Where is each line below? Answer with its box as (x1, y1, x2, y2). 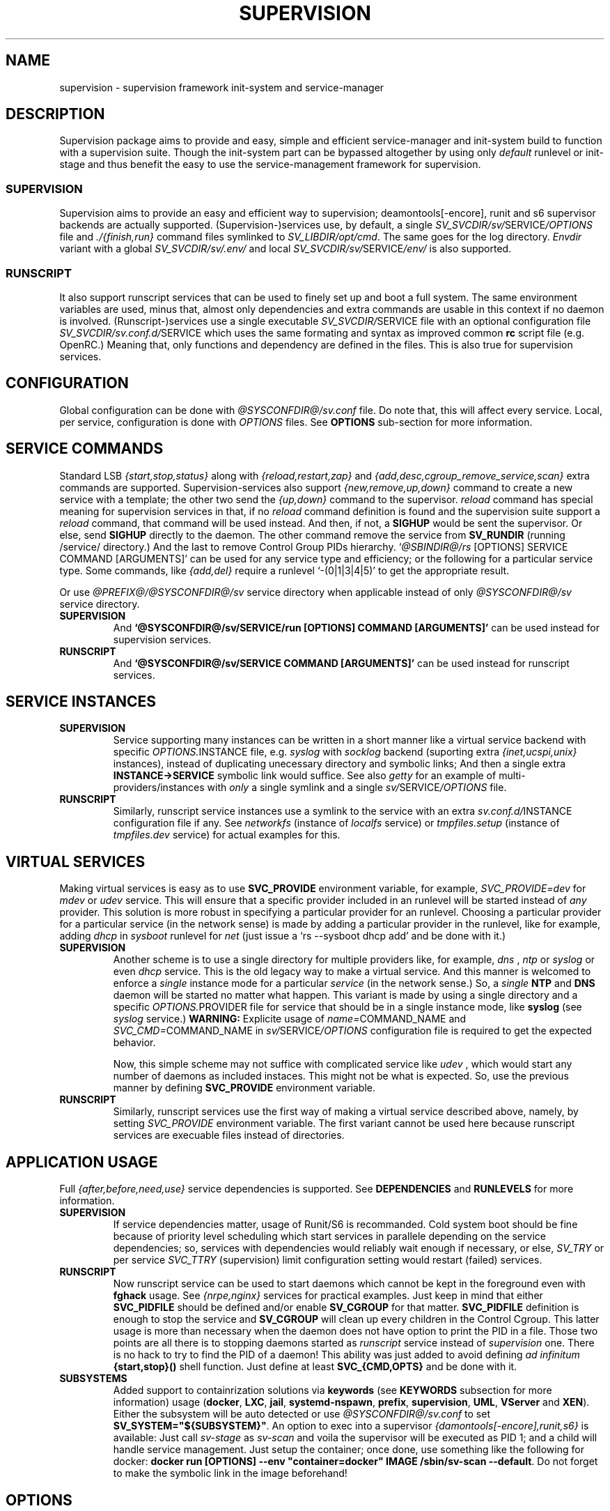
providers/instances (113, 781, 205, 794)
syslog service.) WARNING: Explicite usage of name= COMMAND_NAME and (113, 1013, 467, 1025)
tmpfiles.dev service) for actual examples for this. (113, 829, 341, 841)
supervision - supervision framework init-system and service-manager (59, 81, 384, 93)
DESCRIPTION (6, 105, 105, 123)
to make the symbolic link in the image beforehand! (113, 1467, 347, 1480)
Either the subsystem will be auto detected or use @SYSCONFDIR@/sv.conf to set (113, 1408, 490, 1420)
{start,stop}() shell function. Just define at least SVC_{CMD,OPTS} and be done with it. (113, 1360, 517, 1373)
